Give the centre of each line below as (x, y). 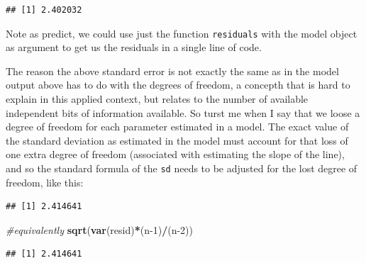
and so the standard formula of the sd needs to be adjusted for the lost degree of (182, 168)
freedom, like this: (45, 182)
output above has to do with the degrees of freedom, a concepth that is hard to (178, 85)
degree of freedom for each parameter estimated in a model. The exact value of (177, 127)
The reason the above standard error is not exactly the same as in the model (172, 71)
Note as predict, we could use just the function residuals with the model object (182, 33)
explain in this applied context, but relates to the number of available (157, 99)
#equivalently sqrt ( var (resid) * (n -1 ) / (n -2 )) (100, 229)
